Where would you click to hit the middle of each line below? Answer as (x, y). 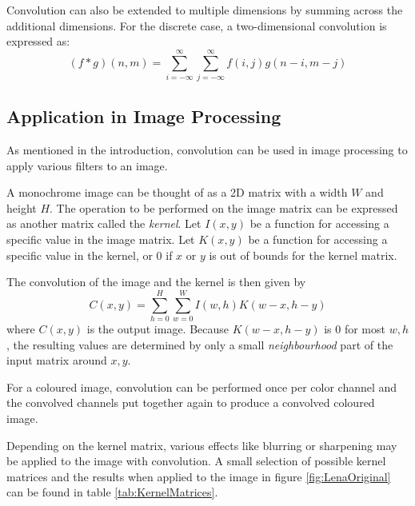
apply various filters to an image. (87, 165)
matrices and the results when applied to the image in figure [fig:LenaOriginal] (199, 476)
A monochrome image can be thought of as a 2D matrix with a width (177, 192)
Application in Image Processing (144, 116)
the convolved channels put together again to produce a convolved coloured (191, 402)
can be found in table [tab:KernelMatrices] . (112, 492)
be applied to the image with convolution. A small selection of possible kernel (196, 461)
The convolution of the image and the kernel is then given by (156, 282)
